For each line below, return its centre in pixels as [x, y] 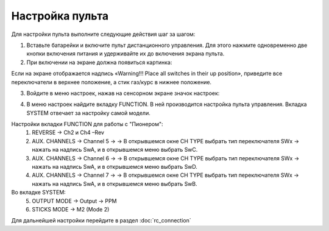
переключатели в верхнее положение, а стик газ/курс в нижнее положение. [111, 82]
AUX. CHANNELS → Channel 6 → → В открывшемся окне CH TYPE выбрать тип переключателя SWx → [166, 158]
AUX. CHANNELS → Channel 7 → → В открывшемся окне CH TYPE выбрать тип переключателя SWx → [165, 175]
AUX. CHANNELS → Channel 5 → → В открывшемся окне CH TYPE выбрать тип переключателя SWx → [166, 141]
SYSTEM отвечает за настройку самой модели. [88, 113]
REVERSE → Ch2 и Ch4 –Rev [68, 133]
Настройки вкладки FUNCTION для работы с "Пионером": [87, 124]
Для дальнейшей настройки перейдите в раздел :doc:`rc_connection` [101, 221]
